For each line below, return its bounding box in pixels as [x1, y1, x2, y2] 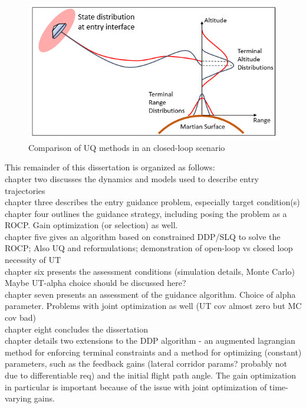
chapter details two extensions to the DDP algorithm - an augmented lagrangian [5, 334, 295, 347]
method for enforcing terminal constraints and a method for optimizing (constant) [5, 346, 302, 358]
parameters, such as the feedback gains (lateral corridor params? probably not [5, 357, 288, 370]
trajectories [5, 184, 45, 196]
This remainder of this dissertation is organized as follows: [5, 161, 215, 173]
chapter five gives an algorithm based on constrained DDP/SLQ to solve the [5, 230, 281, 242]
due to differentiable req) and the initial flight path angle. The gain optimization [5, 369, 297, 381]
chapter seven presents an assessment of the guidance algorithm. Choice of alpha [5, 288, 296, 300]
